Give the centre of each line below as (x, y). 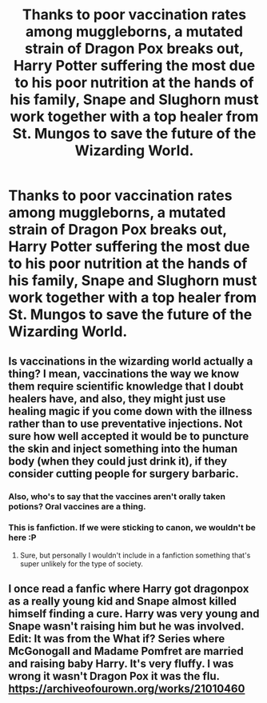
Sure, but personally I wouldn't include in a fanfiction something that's (135, 555)
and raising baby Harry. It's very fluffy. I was (121, 664)
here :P (22, 537)
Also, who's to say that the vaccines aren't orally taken (117, 496)
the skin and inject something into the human (123, 448)
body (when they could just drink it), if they (118, 461)
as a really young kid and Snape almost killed (123, 601)
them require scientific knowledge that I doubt (126, 386)
